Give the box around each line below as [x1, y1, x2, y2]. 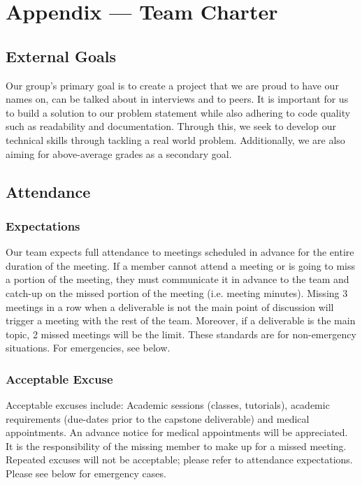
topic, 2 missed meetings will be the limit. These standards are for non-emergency [6, 326, 356, 341]
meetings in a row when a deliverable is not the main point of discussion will [6, 299, 334, 314]
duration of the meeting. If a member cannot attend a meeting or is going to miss [6, 258, 356, 273]
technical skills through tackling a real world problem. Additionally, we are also [6, 132, 345, 147]
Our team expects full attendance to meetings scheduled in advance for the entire [6, 245, 354, 259]
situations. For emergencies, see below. [6, 340, 171, 355]
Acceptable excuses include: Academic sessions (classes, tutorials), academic [6, 398, 330, 412]
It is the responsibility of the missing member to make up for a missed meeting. [6, 438, 347, 453]
